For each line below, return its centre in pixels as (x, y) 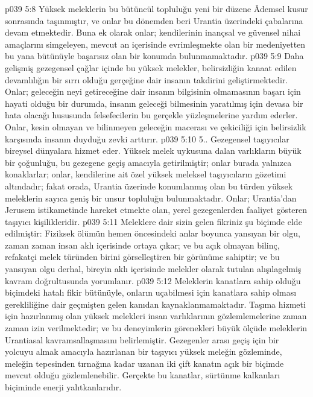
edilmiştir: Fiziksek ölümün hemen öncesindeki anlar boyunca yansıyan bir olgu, (153, 233)
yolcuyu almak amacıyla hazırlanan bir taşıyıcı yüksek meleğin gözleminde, (144, 351)
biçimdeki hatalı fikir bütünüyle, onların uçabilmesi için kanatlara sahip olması (151, 292)
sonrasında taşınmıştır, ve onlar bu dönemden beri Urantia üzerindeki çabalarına (154, 20)
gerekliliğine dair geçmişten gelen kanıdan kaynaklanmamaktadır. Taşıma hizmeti (155, 304)
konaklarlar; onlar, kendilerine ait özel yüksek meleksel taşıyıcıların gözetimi (146, 174)
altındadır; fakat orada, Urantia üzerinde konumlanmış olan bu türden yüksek (149, 186)
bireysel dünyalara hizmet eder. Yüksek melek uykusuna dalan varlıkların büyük (153, 151)
